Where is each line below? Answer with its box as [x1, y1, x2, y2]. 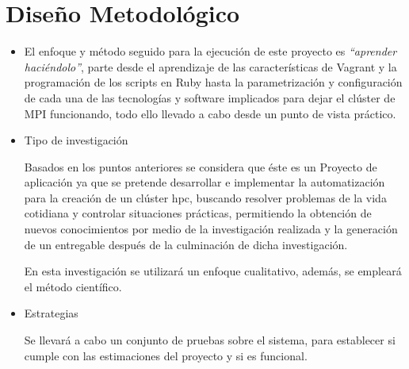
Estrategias [24, 305, 78, 321]
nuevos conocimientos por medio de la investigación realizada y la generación [24, 221, 398, 237]
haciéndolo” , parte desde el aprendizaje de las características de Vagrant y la [24, 58, 397, 75]
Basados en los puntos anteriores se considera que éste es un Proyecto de [24, 158, 377, 175]
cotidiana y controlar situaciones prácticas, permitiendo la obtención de [24, 205, 372, 221]
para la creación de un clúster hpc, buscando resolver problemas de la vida [24, 189, 387, 206]
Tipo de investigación [24, 132, 128, 148]
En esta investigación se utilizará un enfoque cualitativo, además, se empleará [24, 263, 402, 279]
